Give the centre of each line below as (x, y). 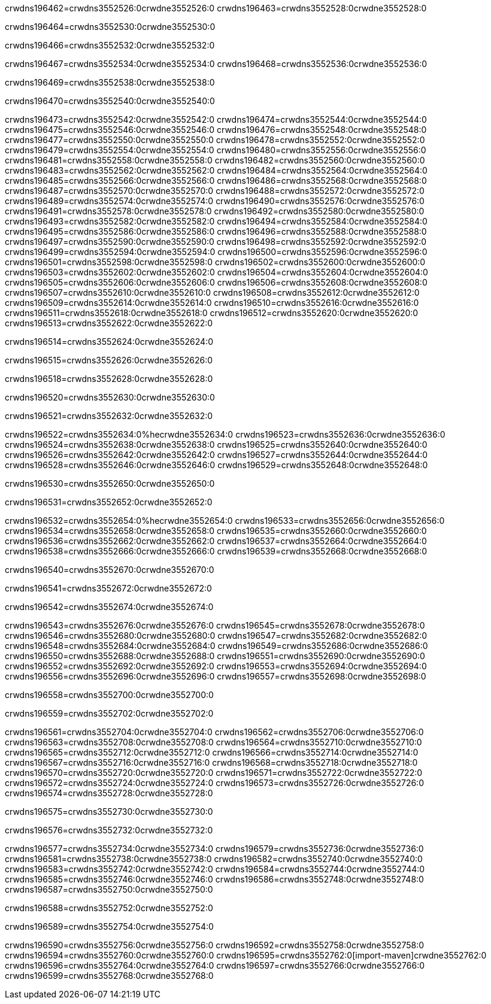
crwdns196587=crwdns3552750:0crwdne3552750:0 (109, 889)
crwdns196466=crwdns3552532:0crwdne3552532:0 (110, 45)
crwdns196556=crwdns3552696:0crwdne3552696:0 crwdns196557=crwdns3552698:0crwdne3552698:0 (216, 676)
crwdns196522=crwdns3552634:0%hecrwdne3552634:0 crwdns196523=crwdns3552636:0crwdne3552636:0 (225, 434)
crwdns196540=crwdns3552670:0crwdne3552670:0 (110, 570)
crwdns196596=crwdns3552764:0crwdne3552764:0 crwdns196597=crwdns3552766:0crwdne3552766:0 (215, 965)
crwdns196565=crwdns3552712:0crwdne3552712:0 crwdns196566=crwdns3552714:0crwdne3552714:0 (212, 752)
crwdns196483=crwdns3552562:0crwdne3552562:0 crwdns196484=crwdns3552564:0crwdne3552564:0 (216, 170)
